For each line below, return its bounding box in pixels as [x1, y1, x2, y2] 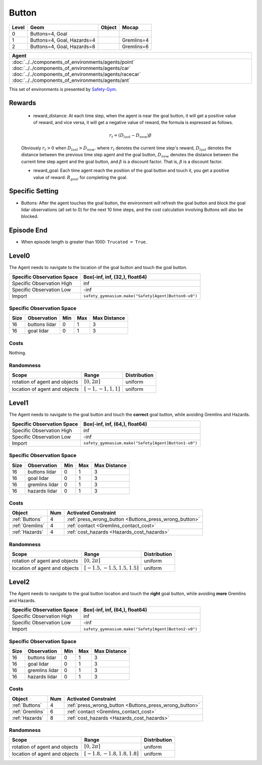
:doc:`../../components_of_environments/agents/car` [12, 65, 131, 71]
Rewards [9, 99, 36, 107]
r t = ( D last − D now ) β [109, 132, 152, 139]
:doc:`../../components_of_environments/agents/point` [12, 58, 135, 65]
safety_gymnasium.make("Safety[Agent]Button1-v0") [83, 441, 197, 446]
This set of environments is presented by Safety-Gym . [9, 86, 117, 92]
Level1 [9, 399, 29, 407]
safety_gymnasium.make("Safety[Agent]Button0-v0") [83, 293, 197, 299]
